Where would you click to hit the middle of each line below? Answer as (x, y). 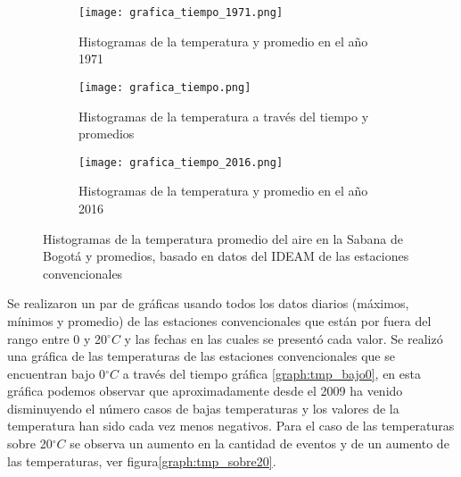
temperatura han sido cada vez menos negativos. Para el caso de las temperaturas (231, 426)
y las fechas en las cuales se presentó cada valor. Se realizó (284, 338)
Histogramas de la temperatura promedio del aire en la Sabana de (223, 238)
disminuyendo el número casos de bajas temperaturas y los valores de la (203, 408)
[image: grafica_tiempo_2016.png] (181, 162)
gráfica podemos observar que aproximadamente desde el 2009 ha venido (205, 391)
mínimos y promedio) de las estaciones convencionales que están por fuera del (219, 320)
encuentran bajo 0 (57, 373)
